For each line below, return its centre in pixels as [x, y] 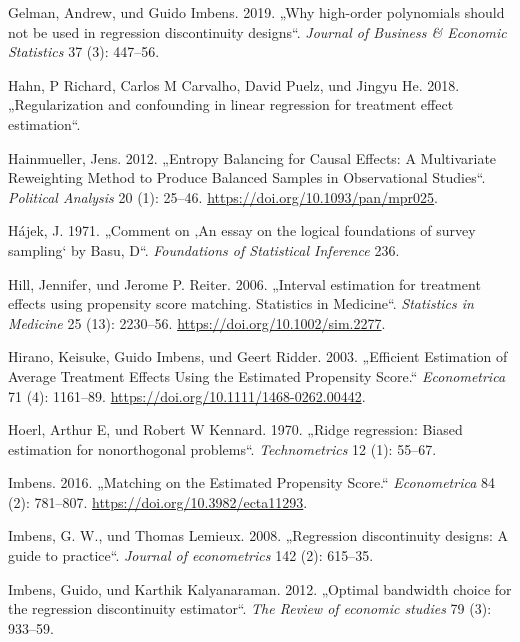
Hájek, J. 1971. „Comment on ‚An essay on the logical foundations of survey [242, 230]
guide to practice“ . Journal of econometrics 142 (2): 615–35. [191, 555]
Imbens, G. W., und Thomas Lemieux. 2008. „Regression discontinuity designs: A [258, 535]
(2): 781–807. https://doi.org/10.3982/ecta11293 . [158, 501]
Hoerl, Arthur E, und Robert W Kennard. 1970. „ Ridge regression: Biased [235, 429]
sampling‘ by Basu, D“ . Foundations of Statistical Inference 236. [204, 249]
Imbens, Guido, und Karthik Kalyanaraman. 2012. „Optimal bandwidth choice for [260, 588]
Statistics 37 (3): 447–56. [84, 51]
